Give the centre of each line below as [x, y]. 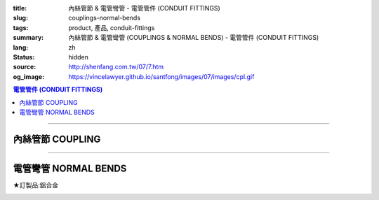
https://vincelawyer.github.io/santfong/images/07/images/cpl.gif [161, 76]
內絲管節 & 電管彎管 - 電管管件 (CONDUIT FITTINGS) [144, 8]
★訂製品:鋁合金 [36, 185]
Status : [24, 57]
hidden [79, 57]
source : [25, 67]
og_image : [29, 76]
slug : [20, 18]
